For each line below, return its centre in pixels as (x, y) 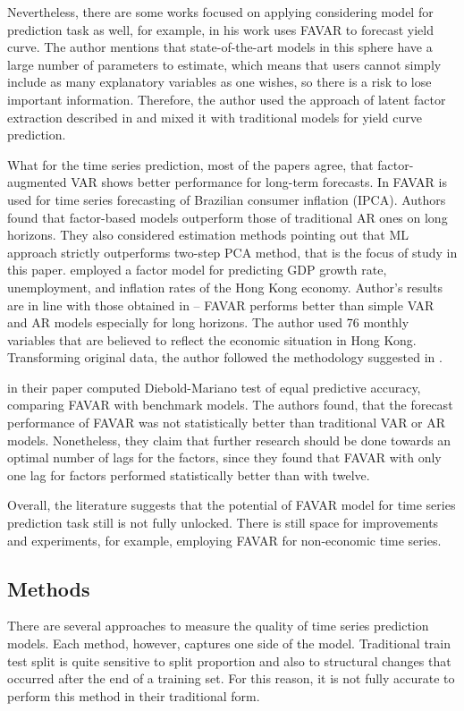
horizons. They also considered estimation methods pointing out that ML (208, 235)
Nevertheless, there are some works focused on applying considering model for (220, 12)
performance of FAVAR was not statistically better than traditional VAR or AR (227, 423)
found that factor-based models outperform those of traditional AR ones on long (228, 217)
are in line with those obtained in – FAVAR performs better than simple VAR (221, 305)
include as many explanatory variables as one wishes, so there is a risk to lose (219, 82)
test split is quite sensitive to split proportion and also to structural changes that (229, 660)
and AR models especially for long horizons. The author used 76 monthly (208, 322)
